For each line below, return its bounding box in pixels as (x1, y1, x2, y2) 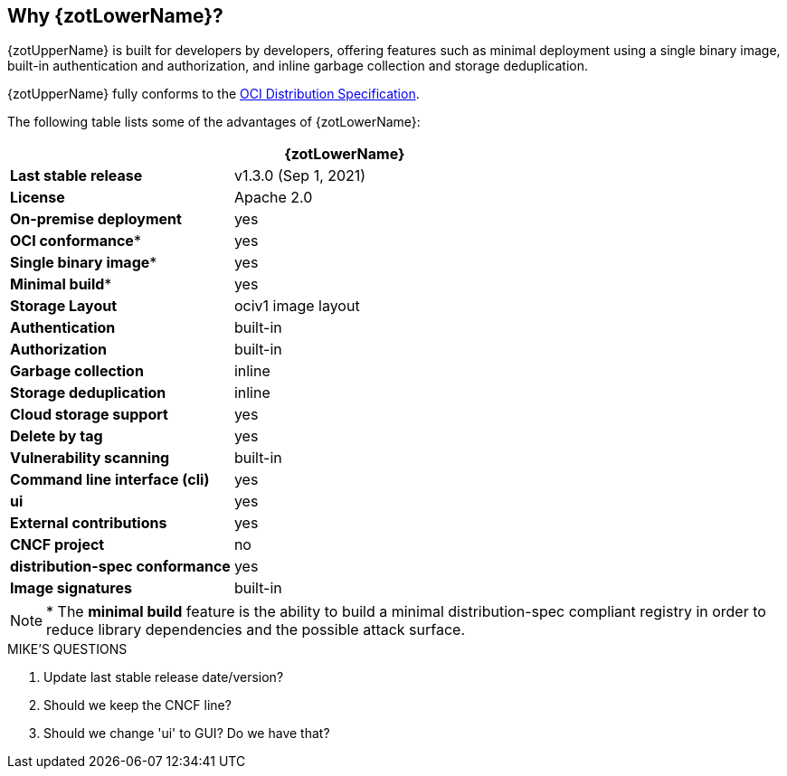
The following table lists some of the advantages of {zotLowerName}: (7, 114, 421, 130)
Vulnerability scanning (10, 449, 170, 468)
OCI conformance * (10, 232, 141, 251)
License (10, 188, 65, 207)
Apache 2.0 (233, 188, 313, 207)
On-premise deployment (10, 210, 182, 229)
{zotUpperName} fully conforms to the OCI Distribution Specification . (7, 86, 420, 102)
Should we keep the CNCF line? (43, 697, 232, 714)
